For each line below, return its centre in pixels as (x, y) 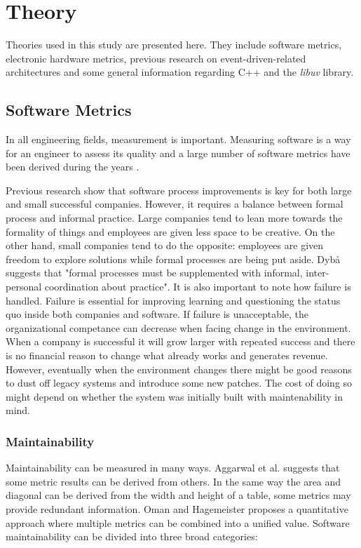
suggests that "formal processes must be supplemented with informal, (154, 273)
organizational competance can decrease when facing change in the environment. (178, 327)
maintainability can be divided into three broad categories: (132, 536)
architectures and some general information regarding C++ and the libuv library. (180, 72)
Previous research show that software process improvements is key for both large (179, 190)
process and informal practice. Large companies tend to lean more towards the (174, 218)
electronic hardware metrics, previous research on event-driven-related (156, 58)
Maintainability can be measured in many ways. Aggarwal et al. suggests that (173, 468)
